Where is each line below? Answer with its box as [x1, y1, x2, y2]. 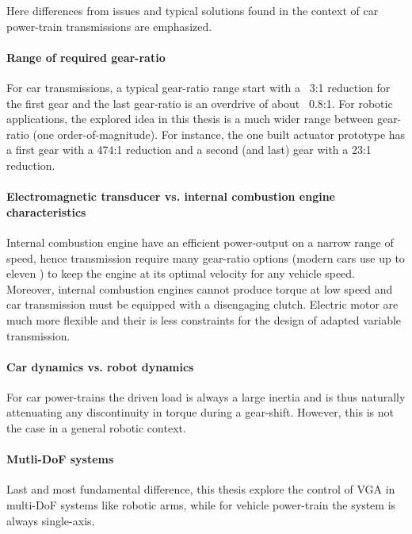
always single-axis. [6, 512, 95, 528]
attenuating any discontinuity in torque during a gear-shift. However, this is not [6, 404, 394, 421]
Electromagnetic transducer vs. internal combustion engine [6, 188, 336, 205]
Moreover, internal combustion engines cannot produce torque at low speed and [6, 280, 393, 297]
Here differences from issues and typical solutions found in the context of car [6, 2, 379, 18]
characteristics [6, 203, 86, 220]
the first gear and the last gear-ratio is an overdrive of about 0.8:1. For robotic [6, 94, 393, 111]
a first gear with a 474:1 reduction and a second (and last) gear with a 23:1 [6, 141, 372, 158]
